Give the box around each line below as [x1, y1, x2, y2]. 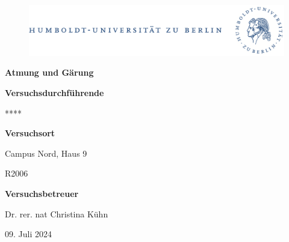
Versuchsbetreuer [5, 187, 79, 200]
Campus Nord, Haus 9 [5, 147, 87, 159]
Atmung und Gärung [5, 66, 94, 79]
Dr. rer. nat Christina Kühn [5, 207, 108, 220]
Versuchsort [5, 127, 55, 139]
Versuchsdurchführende [5, 86, 104, 99]
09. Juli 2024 [5, 228, 52, 240]
